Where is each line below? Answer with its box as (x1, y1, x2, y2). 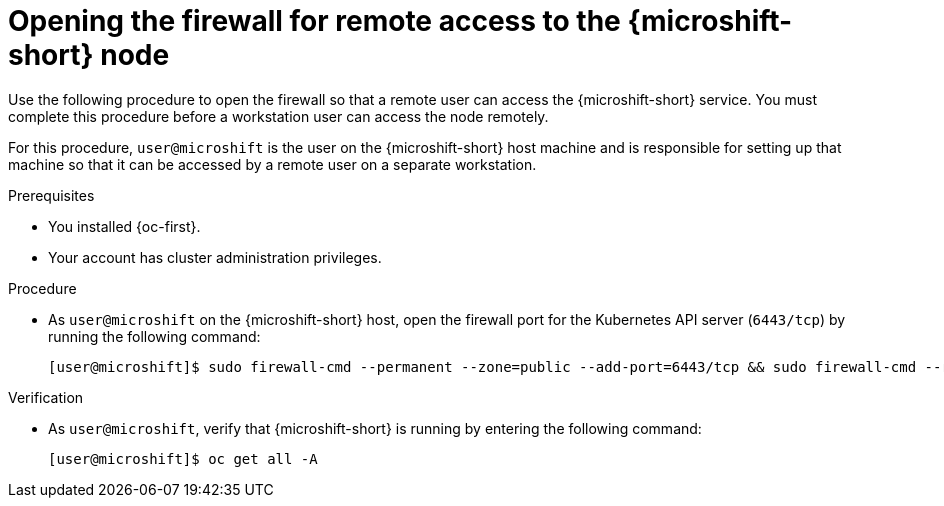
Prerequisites (8, 186, 95, 204)
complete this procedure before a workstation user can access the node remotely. (8, 107, 549, 125)
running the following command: (48, 327, 261, 345)
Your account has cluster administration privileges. (48, 248, 382, 266)
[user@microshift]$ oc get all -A (48, 450, 318, 467)
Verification (8, 388, 84, 406)
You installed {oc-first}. (48, 217, 201, 235)
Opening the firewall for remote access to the (8, 4, 621, 38)
